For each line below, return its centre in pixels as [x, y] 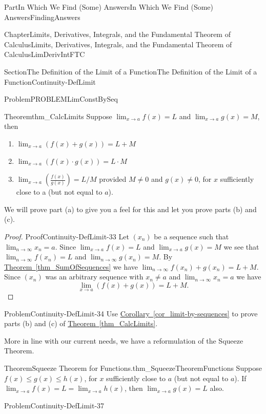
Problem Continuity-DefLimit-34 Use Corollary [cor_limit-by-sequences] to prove [131, 313]
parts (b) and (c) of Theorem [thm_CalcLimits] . [81, 323]
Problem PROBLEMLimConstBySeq [61, 99]
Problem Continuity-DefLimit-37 [54, 405]
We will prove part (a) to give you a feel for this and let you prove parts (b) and [130, 209]
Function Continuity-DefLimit [50, 81]
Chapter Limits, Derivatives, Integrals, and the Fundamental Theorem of [117, 34]
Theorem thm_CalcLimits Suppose [58, 116]
